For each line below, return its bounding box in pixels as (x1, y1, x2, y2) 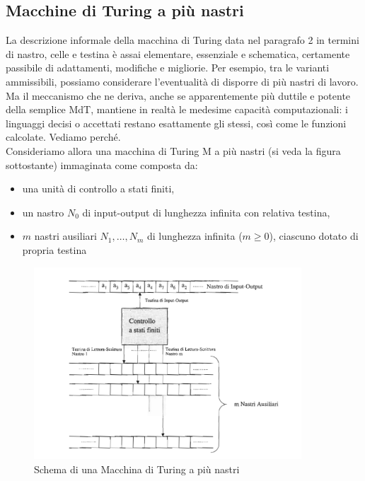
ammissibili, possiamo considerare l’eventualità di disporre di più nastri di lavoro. (6, 74, 359, 88)
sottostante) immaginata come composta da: (6, 157, 198, 172)
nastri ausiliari (34, 228, 97, 243)
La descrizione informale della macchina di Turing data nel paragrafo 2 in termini (6, 33, 359, 47)
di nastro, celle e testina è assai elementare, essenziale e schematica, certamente (6, 46, 350, 61)
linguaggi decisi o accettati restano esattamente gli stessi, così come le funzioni (6, 115, 347, 130)
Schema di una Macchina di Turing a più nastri (34, 461, 240, 476)
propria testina (22, 242, 87, 257)
